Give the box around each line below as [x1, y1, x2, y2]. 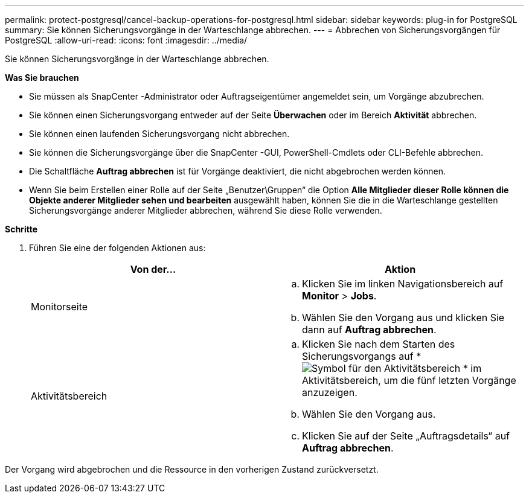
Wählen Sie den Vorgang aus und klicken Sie [302, 311, 505, 324]
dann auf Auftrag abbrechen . [302, 324, 437, 336]
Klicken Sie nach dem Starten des [302, 338, 455, 350]
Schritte [5, 224, 37, 234]
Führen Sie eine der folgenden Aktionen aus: [29, 243, 206, 253]
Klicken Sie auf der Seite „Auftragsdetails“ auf [302, 430, 510, 442]
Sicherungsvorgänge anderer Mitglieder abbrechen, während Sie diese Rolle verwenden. [29, 205, 382, 215]
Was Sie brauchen [5, 72, 79, 83]
